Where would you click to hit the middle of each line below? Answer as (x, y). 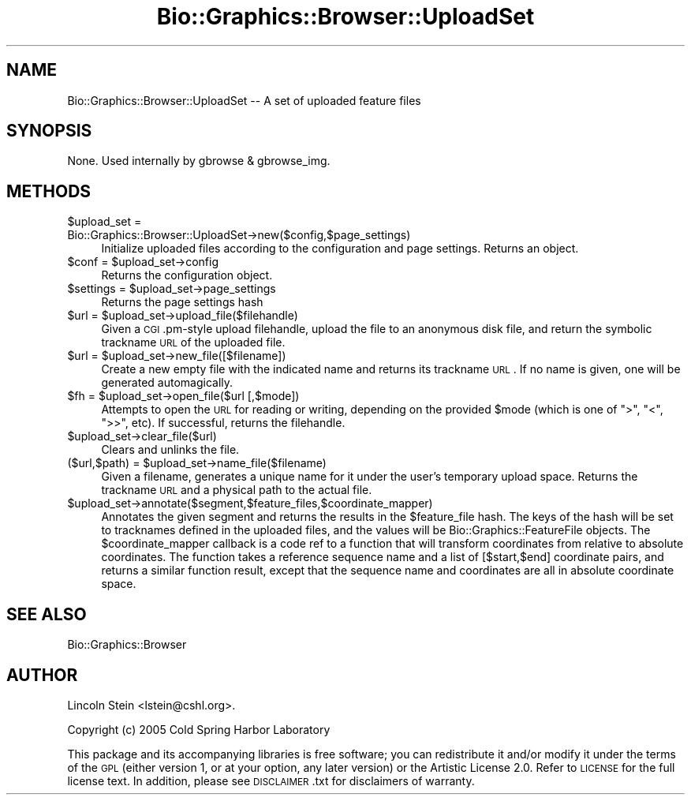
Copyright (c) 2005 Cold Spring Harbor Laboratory (199, 729)
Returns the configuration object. (187, 275)
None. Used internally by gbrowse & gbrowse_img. (199, 161)
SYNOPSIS (49, 131)
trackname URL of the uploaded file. (193, 342)
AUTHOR (42, 675)
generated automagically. (167, 383)
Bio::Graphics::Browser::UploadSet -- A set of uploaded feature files (244, 100)
